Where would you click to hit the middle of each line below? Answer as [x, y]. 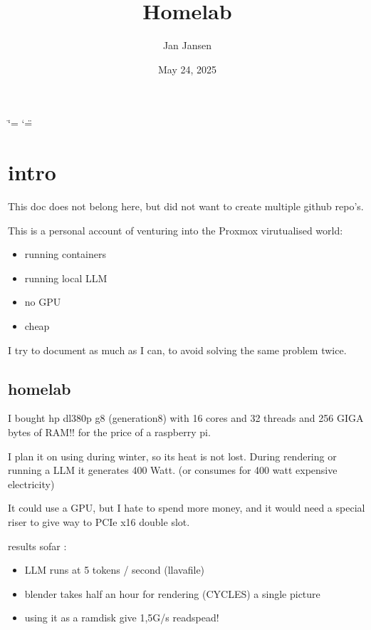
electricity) [31, 484]
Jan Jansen [187, 45]
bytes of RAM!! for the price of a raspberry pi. [109, 432]
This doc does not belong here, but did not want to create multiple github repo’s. [186, 206]
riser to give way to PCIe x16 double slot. [99, 521]
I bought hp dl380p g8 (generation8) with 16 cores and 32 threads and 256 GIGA [186, 418]
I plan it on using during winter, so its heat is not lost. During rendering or [172, 456]
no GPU [43, 302]
